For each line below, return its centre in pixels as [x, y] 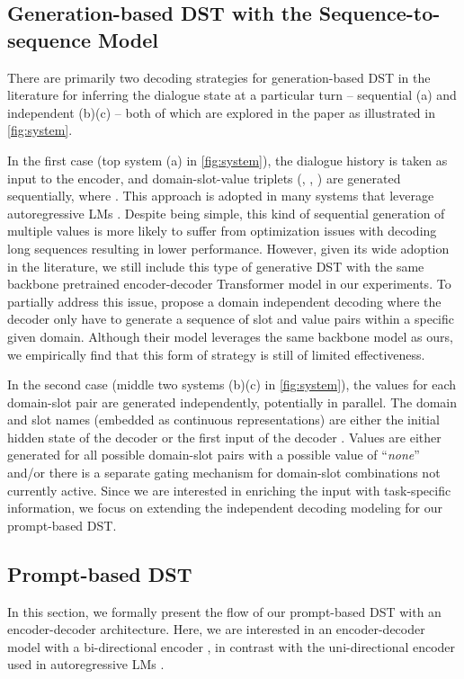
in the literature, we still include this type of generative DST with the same [216, 266]
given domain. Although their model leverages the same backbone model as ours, [230, 336]
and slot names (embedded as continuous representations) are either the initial [223, 420]
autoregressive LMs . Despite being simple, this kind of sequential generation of [226, 213]
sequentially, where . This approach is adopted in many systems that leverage [221, 196]
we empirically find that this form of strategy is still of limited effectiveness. [216, 354]
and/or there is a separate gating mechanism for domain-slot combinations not [224, 473]
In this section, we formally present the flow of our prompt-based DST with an [224, 611]
